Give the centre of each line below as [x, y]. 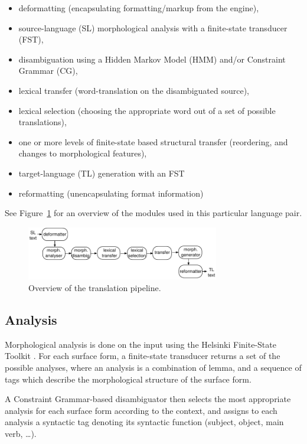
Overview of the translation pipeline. [95, 288]
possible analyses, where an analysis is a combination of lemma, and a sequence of [153, 368]
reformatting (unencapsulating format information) [111, 193]
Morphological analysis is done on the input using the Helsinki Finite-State [141, 344]
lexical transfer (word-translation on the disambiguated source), [134, 90]
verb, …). [21, 433]
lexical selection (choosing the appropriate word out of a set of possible [147, 110]
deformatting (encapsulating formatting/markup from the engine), [139, 8]
